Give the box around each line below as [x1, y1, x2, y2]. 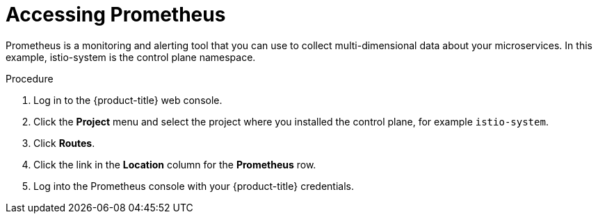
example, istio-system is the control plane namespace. [6, 51, 256, 63]
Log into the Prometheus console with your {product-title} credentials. [33, 179, 354, 192]
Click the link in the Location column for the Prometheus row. [33, 158, 316, 170]
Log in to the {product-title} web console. [33, 94, 223, 106]
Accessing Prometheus [6, 3, 226, 26]
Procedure [6, 72, 54, 85]
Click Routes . [33, 137, 95, 149]
